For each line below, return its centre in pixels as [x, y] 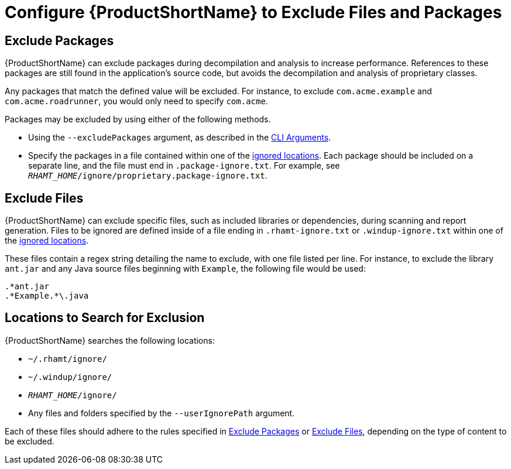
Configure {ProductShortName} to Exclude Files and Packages [253, 12]
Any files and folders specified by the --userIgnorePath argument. [162, 413]
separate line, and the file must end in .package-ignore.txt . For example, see [184, 166]
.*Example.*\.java [47, 296]
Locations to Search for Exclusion [105, 318]
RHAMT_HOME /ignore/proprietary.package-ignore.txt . [148, 176]
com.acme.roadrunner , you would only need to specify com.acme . [136, 101]
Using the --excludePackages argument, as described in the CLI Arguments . [180, 138]
